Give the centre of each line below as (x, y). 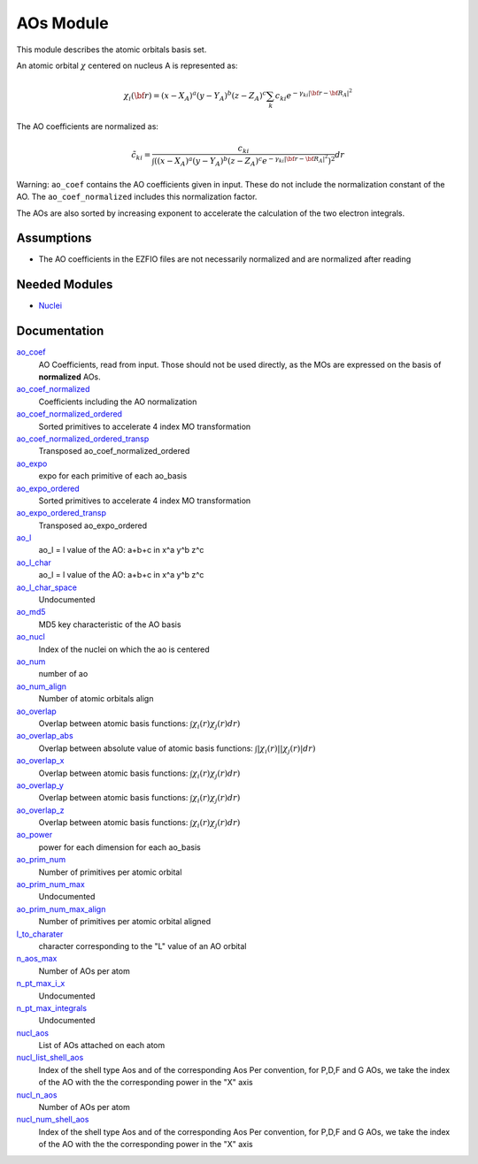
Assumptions (54, 238)
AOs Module (63, 23)
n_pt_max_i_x (41, 984)
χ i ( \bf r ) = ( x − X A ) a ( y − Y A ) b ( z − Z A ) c (195, 96)
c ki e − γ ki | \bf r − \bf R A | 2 (314, 95)
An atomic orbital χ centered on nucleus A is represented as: (127, 65)
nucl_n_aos (37, 1095)
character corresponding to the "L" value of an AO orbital (143, 946)
